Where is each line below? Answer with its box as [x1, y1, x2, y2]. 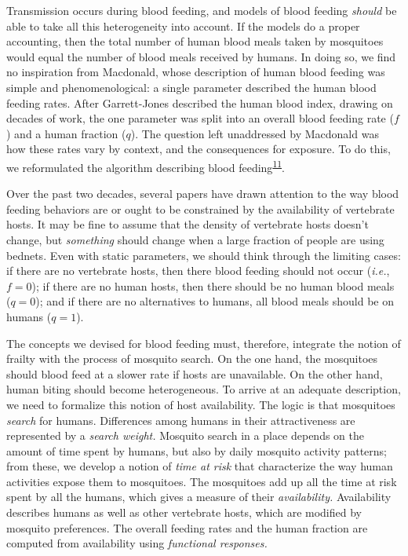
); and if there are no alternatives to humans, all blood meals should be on [35, 293, 394, 309]
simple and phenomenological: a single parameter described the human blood [6, 79, 377, 95]
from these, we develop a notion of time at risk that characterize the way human [6, 458, 393, 474]
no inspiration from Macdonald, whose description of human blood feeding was [6, 64, 385, 80]
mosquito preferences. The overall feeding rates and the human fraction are [6, 519, 368, 536]
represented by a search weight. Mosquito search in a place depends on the [6, 427, 365, 444]
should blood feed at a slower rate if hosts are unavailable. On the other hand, [6, 365, 383, 382]
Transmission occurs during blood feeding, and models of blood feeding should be [6, 2, 397, 18]
